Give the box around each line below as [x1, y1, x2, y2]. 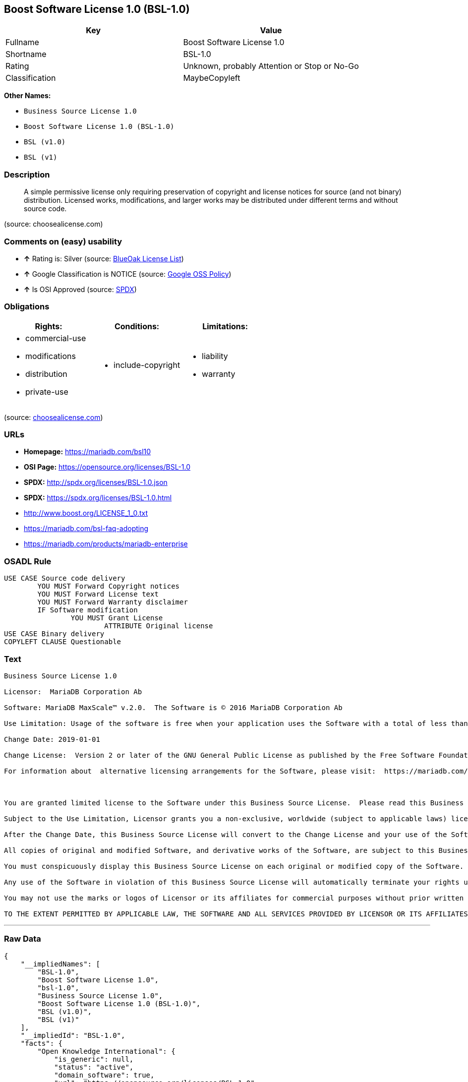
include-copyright [114, 360, 180, 370]
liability [202, 351, 228, 361]
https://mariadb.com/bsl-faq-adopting [24, 524, 149, 533]
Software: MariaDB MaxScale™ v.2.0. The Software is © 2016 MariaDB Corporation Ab [4, 703, 343, 712]
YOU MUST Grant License [70, 614, 163, 622]
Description [4, 169, 50, 180]
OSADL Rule [4, 556, 52, 566]
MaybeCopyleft [183, 73, 240, 83]
